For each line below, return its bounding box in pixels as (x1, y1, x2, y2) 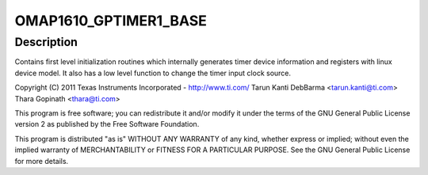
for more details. (14, 156, 69, 165)
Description (14, 35, 78, 49)
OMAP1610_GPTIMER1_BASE (14, 12, 208, 29)
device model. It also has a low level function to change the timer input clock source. (14, 68, 292, 78)
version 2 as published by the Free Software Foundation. (14, 120, 200, 129)
